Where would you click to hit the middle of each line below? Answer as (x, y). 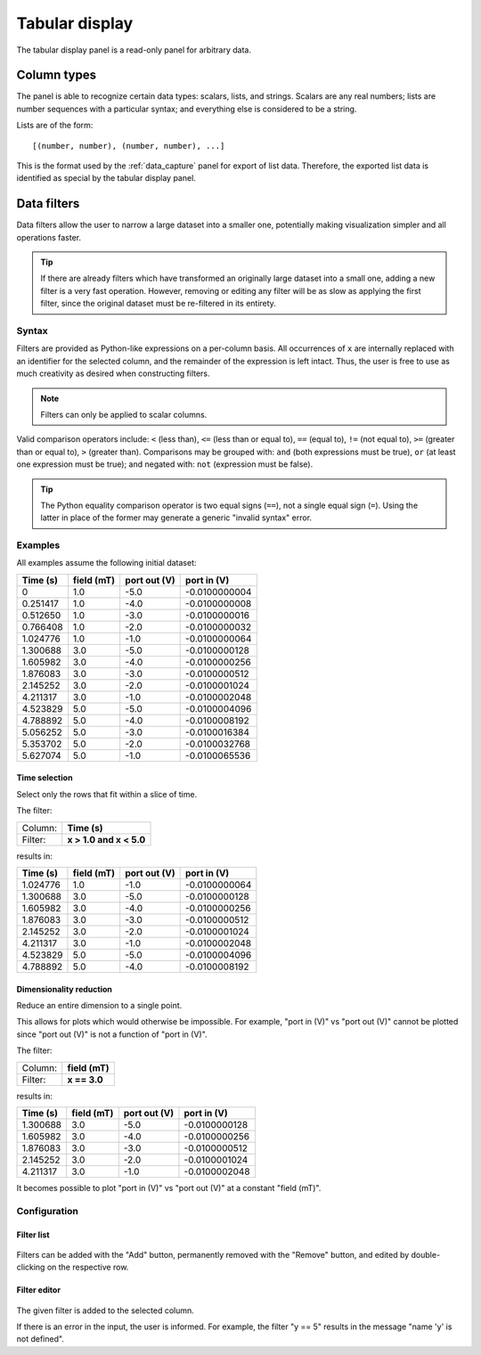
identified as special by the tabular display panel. (106, 178)
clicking (31, 1267)
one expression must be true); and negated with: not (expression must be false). (165, 464)
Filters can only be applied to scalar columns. (124, 414)
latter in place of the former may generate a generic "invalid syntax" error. (176, 518)
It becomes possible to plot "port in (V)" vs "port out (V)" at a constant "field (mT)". (169, 1188)
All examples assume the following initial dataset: (106, 563)
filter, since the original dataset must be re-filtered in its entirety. (158, 304)
